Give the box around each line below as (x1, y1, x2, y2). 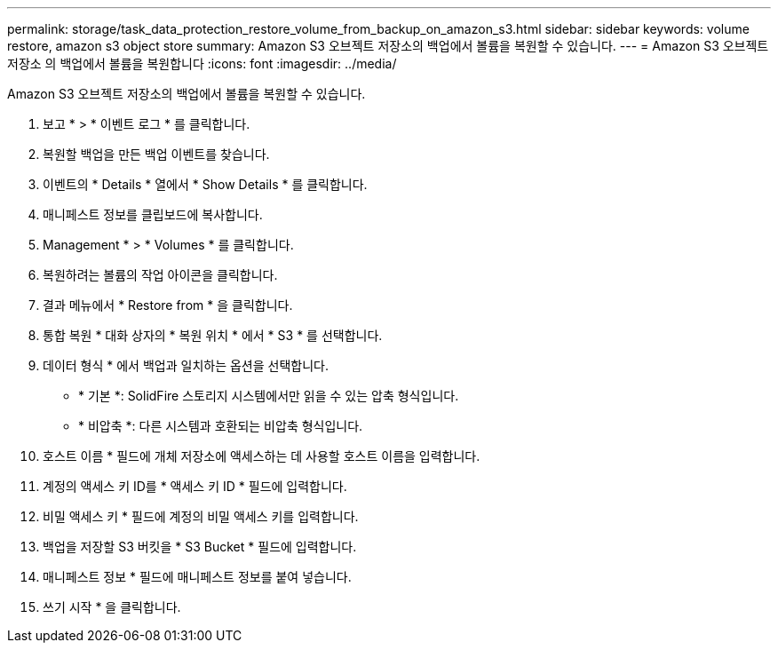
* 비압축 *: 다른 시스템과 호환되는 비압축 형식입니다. (78, 418, 363, 433)
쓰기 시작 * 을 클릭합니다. (43, 599, 181, 614)
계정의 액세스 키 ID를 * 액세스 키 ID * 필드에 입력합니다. (43, 479, 347, 494)
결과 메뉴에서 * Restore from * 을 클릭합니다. (43, 297, 293, 313)
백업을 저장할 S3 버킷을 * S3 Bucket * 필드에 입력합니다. (43, 539, 357, 554)
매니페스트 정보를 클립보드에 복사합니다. (43, 207, 263, 222)
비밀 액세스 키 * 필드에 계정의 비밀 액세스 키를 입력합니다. (43, 509, 359, 524)
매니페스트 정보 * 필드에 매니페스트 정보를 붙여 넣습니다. (43, 569, 352, 584)
